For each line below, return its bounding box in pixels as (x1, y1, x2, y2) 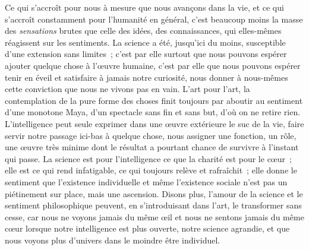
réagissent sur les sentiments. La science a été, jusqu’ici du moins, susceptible (5, 36, 286, 48)
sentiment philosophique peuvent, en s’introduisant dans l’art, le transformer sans (5, 199, 302, 211)
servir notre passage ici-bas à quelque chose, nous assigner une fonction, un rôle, (5, 129, 297, 141)
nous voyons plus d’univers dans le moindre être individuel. (5, 233, 220, 246)
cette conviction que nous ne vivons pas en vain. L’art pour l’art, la (5, 83, 250, 95)
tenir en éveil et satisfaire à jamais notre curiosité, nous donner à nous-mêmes (5, 71, 288, 83)
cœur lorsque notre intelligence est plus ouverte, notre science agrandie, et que (5, 222, 290, 235)
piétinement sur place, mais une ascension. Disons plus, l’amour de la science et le (5, 187, 303, 200)
